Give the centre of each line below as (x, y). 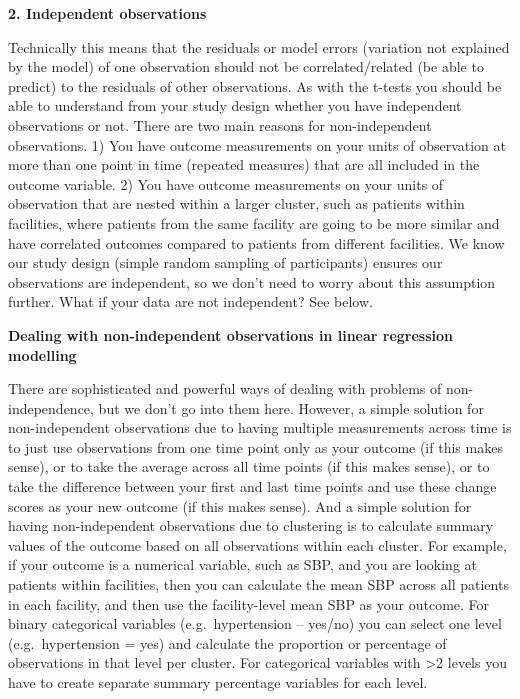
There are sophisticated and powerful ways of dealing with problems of (225, 388)
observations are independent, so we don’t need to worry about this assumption (252, 281)
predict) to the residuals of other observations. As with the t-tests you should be (255, 85)
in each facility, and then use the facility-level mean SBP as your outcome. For (249, 603)
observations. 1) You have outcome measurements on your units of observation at (257, 144)
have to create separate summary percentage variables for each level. (218, 682)
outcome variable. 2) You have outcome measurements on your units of (226, 183)
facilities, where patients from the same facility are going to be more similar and (254, 222)
